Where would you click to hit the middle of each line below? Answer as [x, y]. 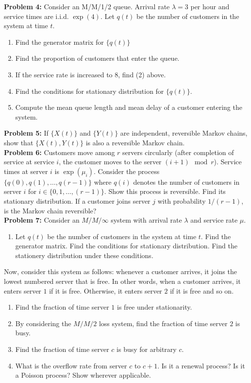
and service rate [214, 220]
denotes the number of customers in [186, 182]
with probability [182, 200]
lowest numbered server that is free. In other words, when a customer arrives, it [122, 281]
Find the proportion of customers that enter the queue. [97, 58]
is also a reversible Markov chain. [135, 142]
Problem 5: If [26, 133]
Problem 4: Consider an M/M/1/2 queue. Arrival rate [87, 6]
